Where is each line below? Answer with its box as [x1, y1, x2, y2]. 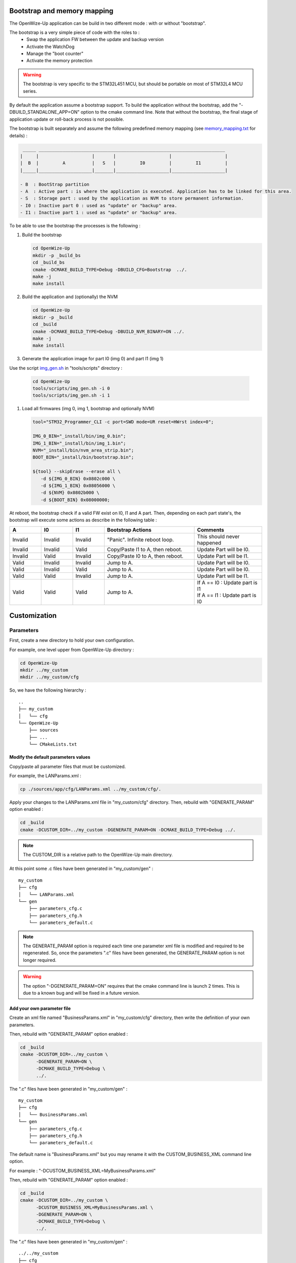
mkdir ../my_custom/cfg [20, 674, 79, 680]
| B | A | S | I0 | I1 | [20, 160, 228, 166]
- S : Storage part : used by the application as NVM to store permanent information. [20, 196, 244, 202]
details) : [9, 132, 28, 138]
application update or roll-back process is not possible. [9, 116, 124, 122]
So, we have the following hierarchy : [9, 687, 86, 693]
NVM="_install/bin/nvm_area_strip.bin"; [32, 448, 134, 453]
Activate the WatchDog [26, 43, 75, 50]
